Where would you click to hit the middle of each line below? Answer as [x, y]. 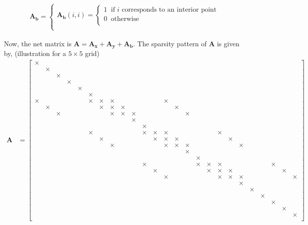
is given [228, 43]
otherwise [125, 19]
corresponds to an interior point [169, 10]
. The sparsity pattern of [170, 43]
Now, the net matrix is [38, 43]
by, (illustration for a [35, 53]
